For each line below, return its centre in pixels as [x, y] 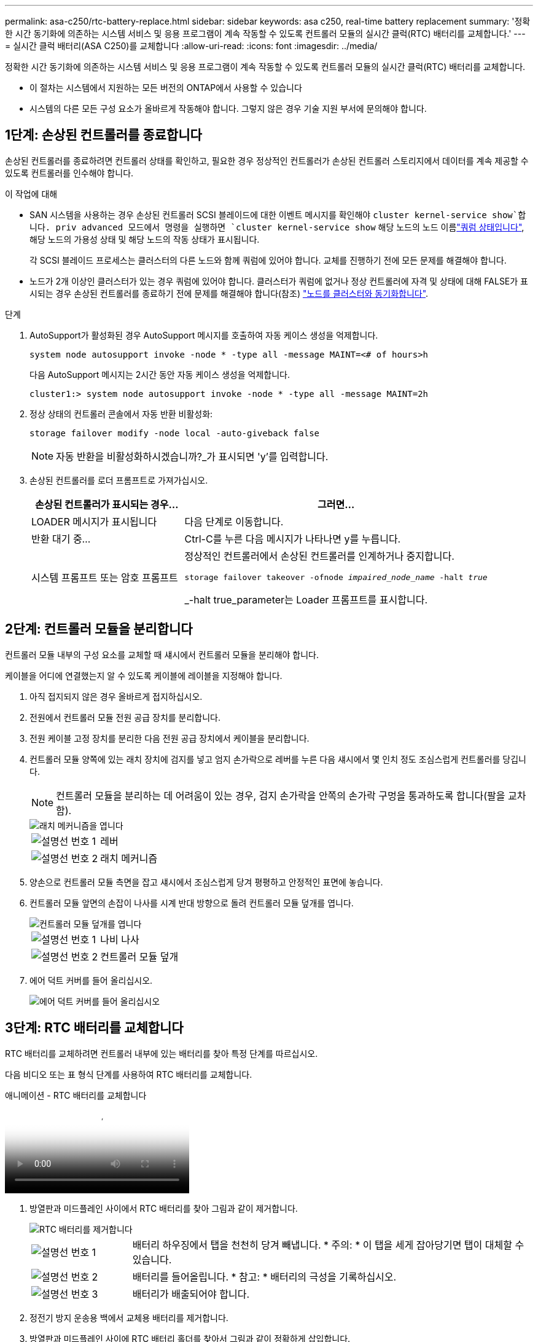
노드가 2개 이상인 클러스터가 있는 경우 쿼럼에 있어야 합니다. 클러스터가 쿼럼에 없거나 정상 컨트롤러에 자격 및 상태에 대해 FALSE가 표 [279, 281]
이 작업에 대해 [31, 194]
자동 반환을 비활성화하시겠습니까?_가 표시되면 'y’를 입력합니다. [192, 456]
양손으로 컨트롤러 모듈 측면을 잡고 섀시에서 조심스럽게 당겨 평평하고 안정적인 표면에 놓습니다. [206, 882]
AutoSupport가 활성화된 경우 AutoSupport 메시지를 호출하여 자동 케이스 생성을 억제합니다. [204, 335]
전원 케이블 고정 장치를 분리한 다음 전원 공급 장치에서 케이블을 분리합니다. [170, 738]
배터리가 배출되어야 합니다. [191, 1294]
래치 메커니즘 [129, 858]
